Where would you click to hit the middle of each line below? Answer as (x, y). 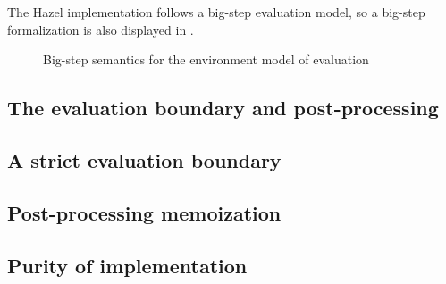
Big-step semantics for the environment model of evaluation (206, 59)
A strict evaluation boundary (144, 159)
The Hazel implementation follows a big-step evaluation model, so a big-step (216, 12)
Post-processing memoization (144, 212)
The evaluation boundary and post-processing (223, 108)
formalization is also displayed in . (101, 29)
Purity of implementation (127, 265)
